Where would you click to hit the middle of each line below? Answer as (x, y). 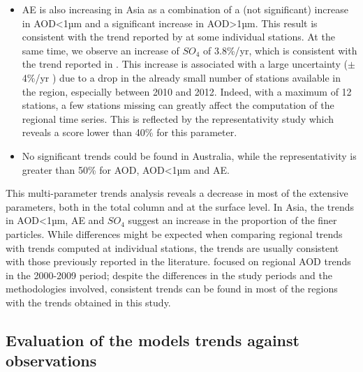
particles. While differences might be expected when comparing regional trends (174, 233)
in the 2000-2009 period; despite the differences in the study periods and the (169, 275)
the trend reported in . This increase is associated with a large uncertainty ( (185, 64)
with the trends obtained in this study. (88, 302)
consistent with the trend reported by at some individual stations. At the (178, 37)
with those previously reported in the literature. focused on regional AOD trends (178, 261)
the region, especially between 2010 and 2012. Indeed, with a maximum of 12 (187, 91)
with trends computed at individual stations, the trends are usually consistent (172, 247)
